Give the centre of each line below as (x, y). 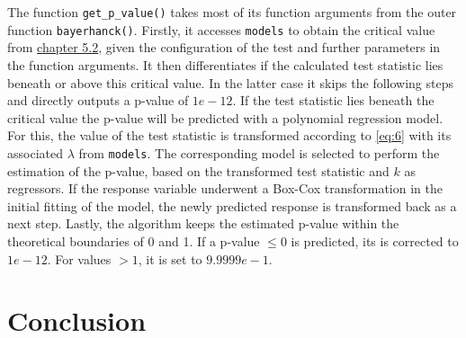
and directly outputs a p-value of (98, 100)
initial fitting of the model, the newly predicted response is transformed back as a (232, 205)
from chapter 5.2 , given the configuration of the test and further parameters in (224, 47)
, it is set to (170, 258)
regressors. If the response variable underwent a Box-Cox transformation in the (225, 188)
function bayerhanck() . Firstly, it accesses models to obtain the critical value (221, 29)
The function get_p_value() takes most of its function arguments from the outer (232, 12)
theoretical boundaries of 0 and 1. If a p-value (134, 240)
